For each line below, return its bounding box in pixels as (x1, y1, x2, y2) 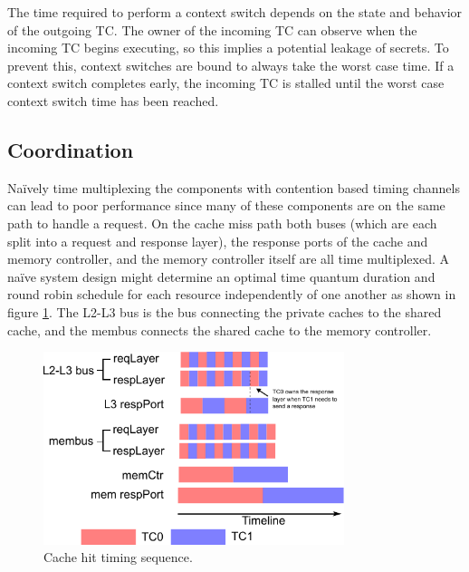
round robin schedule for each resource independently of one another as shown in (7, 285, 456, 304)
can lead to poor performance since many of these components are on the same (7, 196, 445, 215)
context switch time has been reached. (7, 91, 219, 110)
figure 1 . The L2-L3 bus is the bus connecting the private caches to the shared (7, 302, 442, 321)
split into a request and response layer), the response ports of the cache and (7, 231, 428, 250)
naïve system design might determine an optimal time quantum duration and (7, 267, 435, 286)
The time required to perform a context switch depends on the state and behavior (7, 3, 463, 21)
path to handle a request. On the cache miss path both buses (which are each (7, 213, 437, 232)
